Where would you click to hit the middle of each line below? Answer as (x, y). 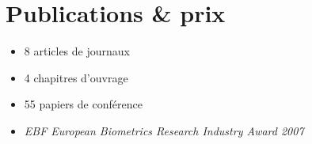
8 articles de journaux (77, 51)
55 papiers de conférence (83, 104)
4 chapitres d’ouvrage (76, 77)
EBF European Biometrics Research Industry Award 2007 (164, 130)
